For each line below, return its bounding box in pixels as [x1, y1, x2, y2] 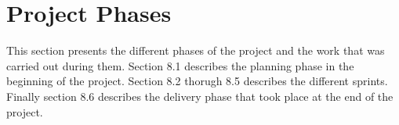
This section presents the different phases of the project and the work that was [6, 42, 385, 59]
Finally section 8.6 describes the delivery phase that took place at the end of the [6, 87, 394, 104]
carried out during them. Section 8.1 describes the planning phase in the [6, 57, 354, 73]
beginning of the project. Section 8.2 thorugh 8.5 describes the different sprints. [6, 73, 388, 89]
